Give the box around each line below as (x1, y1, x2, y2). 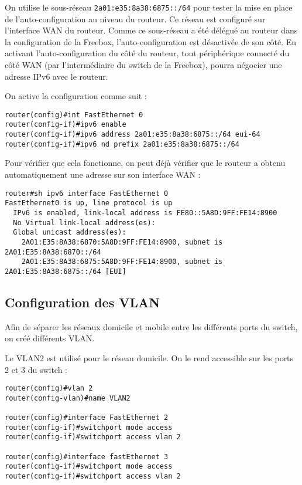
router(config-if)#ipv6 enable (5, 120, 126, 129)
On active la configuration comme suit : (5, 90, 147, 102)
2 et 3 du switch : (5, 363, 68, 375)
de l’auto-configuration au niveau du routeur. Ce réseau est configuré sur (5, 12, 266, 25)
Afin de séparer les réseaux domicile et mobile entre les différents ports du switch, (5, 320, 298, 333)
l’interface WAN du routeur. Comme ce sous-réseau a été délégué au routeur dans (5, 24, 298, 36)
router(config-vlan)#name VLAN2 (5, 394, 131, 402)
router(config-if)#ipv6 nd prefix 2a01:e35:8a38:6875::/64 (5, 140, 239, 148)
